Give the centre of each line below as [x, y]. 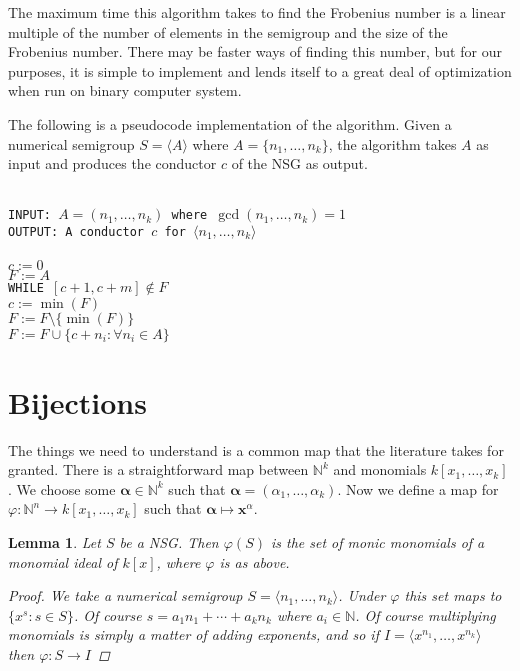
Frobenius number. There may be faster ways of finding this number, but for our [255, 51]
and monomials [380, 469]
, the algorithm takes [392, 143]
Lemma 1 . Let [54, 542]
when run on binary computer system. [125, 90]
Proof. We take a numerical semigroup [125, 595]
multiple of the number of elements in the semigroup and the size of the [228, 31]
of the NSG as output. [299, 163]
